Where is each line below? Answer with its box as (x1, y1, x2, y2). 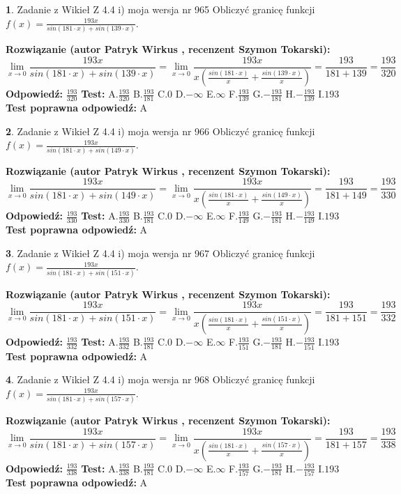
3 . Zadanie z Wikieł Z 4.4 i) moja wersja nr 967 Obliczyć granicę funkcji (6, 245, 315, 260)
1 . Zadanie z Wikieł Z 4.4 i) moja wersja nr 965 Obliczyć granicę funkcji (6, 2, 315, 16)
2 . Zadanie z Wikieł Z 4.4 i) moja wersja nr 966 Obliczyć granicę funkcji (6, 123, 315, 138)
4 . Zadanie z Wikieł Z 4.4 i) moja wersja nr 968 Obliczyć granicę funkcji (6, 372, 315, 387)
